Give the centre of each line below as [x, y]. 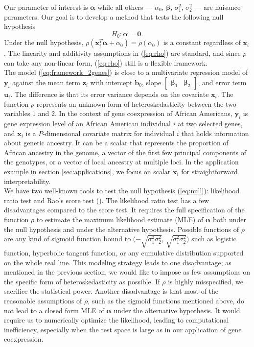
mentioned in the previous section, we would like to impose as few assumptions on [127, 272]
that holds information [215, 133]
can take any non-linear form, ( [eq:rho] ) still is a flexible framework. [106, 62]
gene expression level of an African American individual [87, 123]
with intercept [111, 82]
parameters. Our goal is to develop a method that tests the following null [114, 16]
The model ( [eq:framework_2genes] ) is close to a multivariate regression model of [126, 72]
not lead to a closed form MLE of [54, 310]
